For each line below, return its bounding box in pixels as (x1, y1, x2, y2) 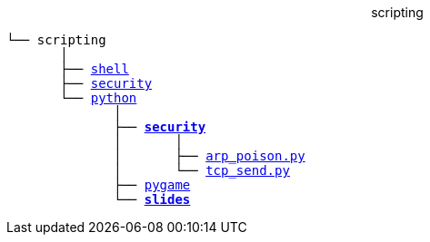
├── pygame (114, 178, 191, 192)
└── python (60, 91, 137, 105)
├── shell (60, 62, 129, 76)
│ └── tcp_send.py (114, 163, 290, 178)
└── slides (114, 192, 191, 207)
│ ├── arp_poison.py (114, 149, 305, 163)
